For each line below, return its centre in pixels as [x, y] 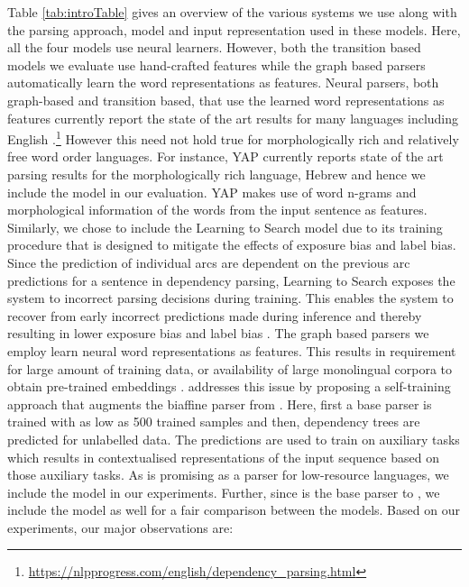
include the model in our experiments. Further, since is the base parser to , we [224, 492]
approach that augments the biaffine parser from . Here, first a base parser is [220, 404]
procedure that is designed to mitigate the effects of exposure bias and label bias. [232, 245]
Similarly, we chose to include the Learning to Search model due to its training [225, 227]
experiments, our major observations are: [120, 527]
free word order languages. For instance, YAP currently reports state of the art [225, 156]
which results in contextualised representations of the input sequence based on [223, 457]
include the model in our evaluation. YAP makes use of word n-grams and [212, 192]
